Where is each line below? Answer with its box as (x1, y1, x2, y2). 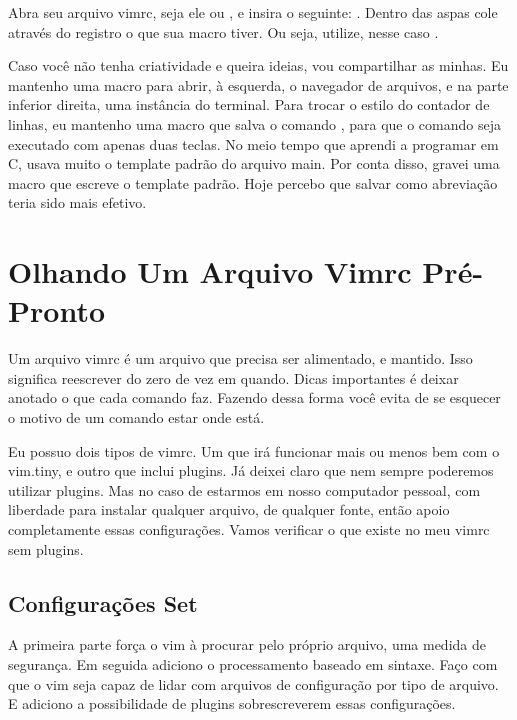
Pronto (8, 290, 105, 331)
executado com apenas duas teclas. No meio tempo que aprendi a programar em (8, 133, 499, 154)
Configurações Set (8, 587, 198, 618)
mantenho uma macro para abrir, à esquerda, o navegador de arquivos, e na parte (8, 74, 509, 95)
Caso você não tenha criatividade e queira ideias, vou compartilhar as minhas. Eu (8, 55, 509, 76)
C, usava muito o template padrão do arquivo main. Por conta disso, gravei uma (8, 153, 500, 174)
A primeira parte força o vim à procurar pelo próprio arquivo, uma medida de (8, 634, 486, 655)
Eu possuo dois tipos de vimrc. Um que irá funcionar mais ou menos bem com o (8, 440, 500, 461)
